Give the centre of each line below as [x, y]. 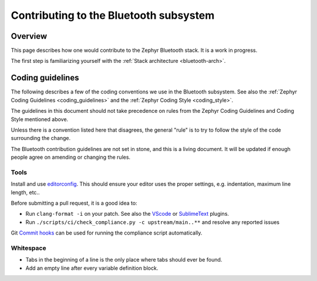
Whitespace [28, 248]
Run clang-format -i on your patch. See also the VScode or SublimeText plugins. [127, 214]
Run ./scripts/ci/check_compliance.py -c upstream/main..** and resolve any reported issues [153, 222]
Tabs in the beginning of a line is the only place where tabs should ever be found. [124, 260]
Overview [29, 36]
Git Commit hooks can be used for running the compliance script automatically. [107, 233]
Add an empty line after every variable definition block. [92, 268]
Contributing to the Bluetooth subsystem [113, 15]
